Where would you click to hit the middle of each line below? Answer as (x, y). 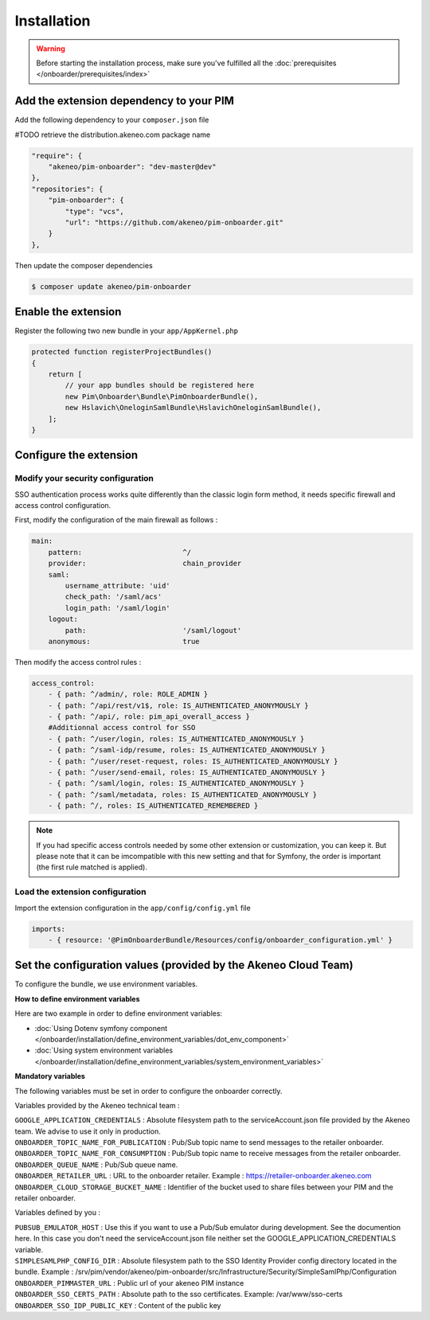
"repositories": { (67, 189)
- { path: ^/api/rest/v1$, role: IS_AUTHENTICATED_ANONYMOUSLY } (178, 705)
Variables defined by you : (58, 1213)
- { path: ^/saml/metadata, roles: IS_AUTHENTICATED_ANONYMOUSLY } (183, 795)
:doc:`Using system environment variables (104, 1050)
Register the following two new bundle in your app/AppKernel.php (127, 331)
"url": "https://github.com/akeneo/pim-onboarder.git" (174, 222)
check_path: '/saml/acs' (113, 597)
